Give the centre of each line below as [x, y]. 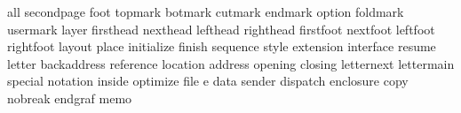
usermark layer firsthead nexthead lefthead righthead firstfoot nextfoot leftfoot [221, 29]
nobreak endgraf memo [70, 98]
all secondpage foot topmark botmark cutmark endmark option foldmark [206, 11]
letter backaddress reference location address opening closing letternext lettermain [231, 63]
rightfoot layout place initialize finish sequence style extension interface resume [222, 46]
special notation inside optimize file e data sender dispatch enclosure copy [208, 81]
